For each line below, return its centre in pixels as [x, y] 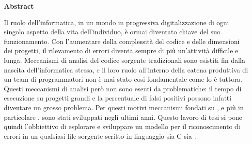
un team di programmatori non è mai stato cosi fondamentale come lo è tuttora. [123, 79]
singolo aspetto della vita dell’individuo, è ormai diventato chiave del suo [112, 32]
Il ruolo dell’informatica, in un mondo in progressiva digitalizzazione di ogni [117, 22]
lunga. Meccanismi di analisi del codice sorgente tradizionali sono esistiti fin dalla [125, 60]
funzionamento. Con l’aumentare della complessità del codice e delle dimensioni [122, 41]
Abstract [19, 6]
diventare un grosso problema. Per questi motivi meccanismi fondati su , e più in [124, 107]
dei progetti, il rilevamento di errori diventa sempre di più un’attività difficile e [121, 50]
